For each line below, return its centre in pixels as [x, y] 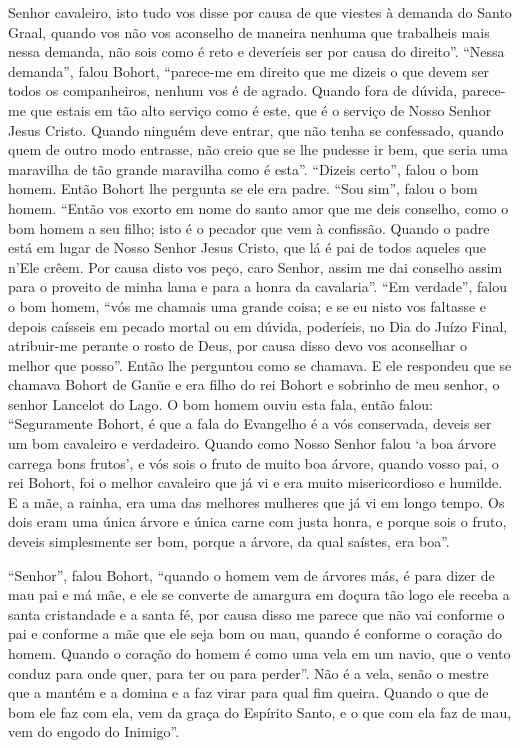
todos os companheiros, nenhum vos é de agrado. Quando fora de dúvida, [233, 90]
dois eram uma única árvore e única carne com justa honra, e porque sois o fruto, [257, 521]
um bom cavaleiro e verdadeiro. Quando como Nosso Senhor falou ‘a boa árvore [252, 443]
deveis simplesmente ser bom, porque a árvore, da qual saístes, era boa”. [229, 541]
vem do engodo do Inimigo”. [94, 731]
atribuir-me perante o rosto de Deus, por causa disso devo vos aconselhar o [238, 345]
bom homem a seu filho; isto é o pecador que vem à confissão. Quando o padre [249, 227]
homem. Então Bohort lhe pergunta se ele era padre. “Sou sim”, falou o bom [243, 188]
